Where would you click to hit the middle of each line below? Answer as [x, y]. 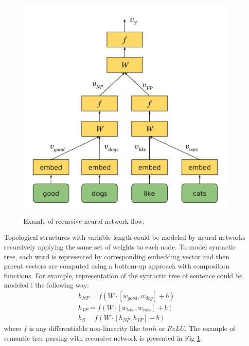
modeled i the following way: [46, 285]
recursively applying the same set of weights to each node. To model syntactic [120, 246]
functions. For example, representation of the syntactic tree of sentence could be [123, 275]
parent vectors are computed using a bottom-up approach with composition [117, 266]
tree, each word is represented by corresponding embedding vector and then [117, 256]
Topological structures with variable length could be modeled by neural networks [124, 237]
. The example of [210, 328]
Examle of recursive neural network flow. [84, 221]
